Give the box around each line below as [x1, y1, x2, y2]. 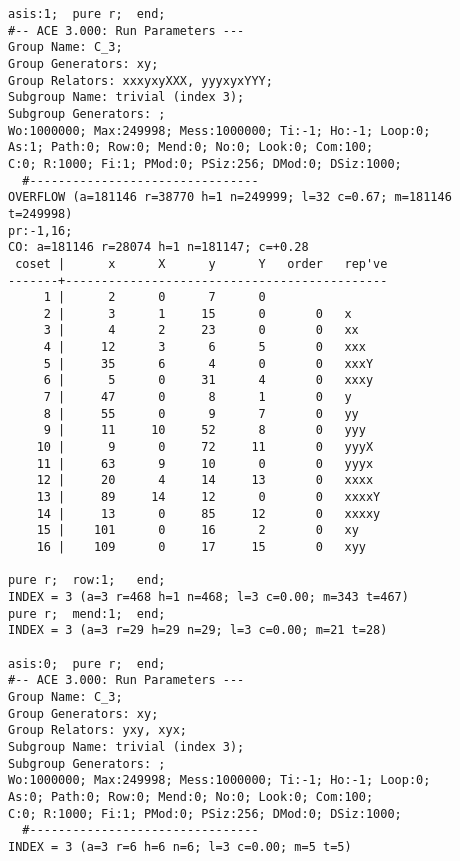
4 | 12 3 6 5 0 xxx [43, 340, 366, 355]
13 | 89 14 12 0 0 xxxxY [36, 490, 381, 505]
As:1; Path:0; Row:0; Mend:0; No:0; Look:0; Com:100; [8, 140, 374, 155]
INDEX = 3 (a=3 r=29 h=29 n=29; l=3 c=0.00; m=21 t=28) [8, 623, 388, 638]
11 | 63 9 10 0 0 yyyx [36, 456, 374, 471]
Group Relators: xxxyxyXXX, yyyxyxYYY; [8, 73, 273, 88]
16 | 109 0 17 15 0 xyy [36, 540, 366, 554]
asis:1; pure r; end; [8, 7, 166, 21]
